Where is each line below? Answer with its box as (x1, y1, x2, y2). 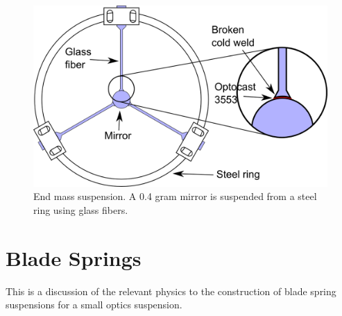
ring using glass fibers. (33, 203, 128, 217)
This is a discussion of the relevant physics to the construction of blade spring (6, 283, 336, 298)
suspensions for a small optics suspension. (6, 297, 182, 312)
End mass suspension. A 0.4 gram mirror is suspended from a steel (33, 189, 317, 203)
